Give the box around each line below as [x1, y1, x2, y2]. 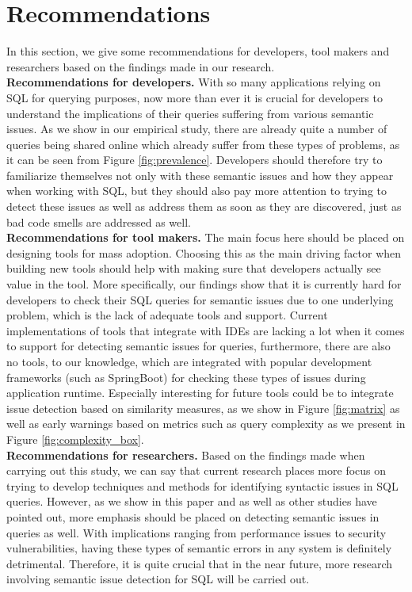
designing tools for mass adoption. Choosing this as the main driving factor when [6, 244, 402, 261]
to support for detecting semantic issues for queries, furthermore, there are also [6, 338, 391, 354]
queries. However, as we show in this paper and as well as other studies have [6, 493, 377, 510]
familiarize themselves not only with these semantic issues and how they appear [6, 166, 394, 183]
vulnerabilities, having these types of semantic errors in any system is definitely [6, 540, 392, 556]
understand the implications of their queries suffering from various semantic [6, 105, 374, 121]
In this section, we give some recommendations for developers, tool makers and [6, 43, 390, 59]
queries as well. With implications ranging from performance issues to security [6, 524, 387, 540]
